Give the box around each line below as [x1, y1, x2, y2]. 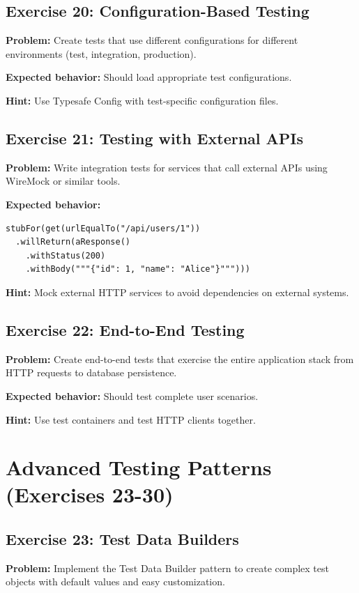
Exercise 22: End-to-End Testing [6, 318, 245, 340]
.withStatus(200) [25, 250, 106, 261]
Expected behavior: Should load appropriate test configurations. [6, 70, 292, 84]
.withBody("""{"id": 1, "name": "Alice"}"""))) [25, 264, 250, 275]
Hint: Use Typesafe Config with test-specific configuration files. [6, 93, 279, 107]
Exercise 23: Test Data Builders [6, 528, 239, 550]
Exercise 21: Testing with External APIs [6, 127, 303, 148]
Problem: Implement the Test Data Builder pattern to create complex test [6, 560, 329, 575]
